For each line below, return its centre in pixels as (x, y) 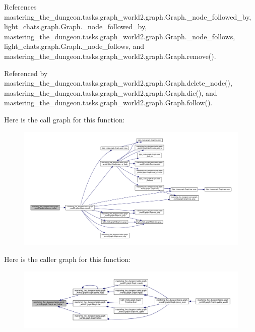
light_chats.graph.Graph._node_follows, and (74, 46)
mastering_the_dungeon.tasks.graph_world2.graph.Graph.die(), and (111, 92)
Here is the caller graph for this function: (68, 259)
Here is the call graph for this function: (65, 119)
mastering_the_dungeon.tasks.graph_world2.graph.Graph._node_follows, (120, 36)
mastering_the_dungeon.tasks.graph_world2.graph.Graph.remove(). (110, 56)
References (20, 7)
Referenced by (26, 73)
